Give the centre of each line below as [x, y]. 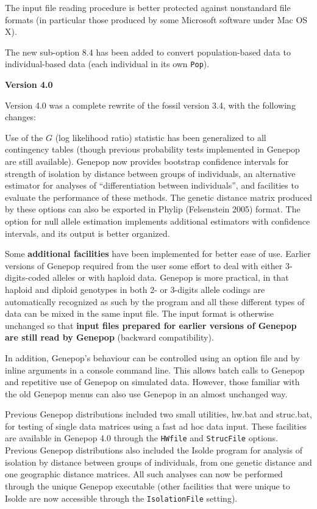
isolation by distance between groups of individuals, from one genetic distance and [158, 462]
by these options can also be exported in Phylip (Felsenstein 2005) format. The [153, 209]
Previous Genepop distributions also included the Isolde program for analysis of [154, 450]
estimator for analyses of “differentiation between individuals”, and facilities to [152, 185]
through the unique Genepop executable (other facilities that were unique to [148, 486]
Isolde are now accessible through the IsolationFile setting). [121, 498]
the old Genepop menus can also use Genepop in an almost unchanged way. [146, 393]
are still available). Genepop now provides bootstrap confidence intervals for [147, 161]
